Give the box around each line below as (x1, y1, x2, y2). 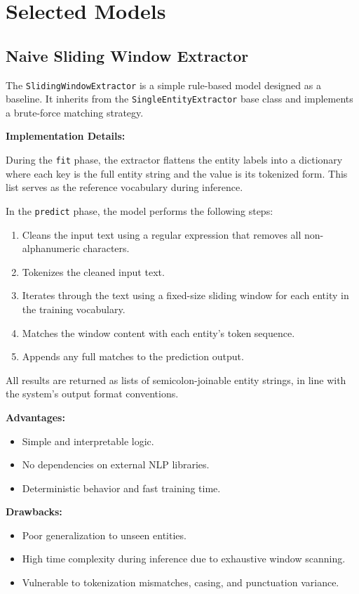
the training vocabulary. (22, 301, 126, 316)
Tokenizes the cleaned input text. (22, 264, 165, 279)
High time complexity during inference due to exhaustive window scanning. (22, 551, 346, 566)
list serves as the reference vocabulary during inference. (6, 180, 243, 194)
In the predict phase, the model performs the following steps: (6, 203, 273, 218)
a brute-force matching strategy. (6, 105, 144, 119)
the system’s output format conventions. (6, 386, 179, 401)
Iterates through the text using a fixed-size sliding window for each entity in (22, 288, 349, 303)
